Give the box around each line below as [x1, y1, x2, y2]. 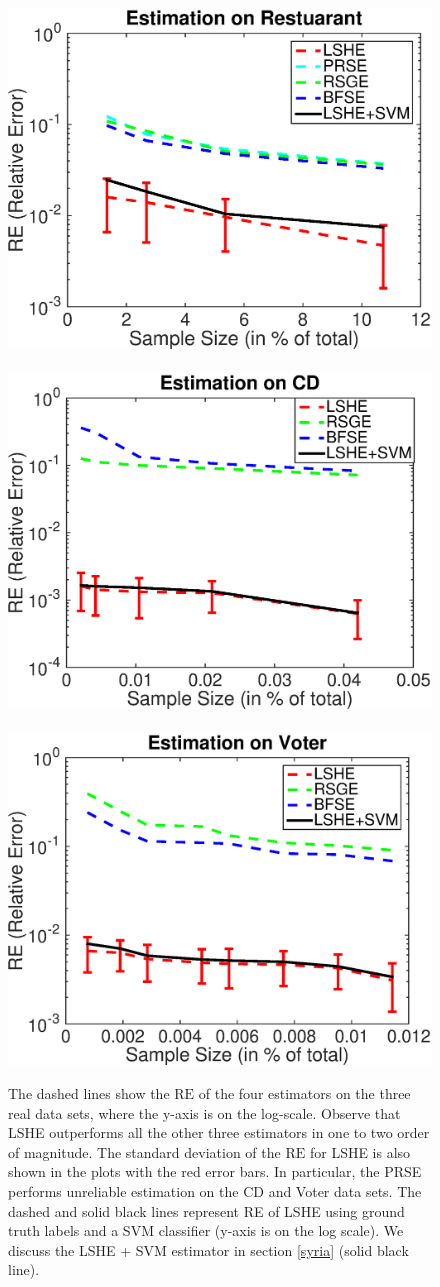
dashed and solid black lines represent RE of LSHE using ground [8, 1200, 405, 1221]
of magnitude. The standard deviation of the [8, 1141, 281, 1162]
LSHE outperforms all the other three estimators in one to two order [8, 1122, 430, 1143]
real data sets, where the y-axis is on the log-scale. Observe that [8, 1102, 401, 1123]
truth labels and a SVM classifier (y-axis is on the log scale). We [8, 1220, 404, 1241]
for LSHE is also [309, 1141, 411, 1162]
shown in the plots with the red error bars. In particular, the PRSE [8, 1161, 422, 1182]
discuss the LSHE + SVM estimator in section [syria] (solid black [8, 1239, 409, 1260]
